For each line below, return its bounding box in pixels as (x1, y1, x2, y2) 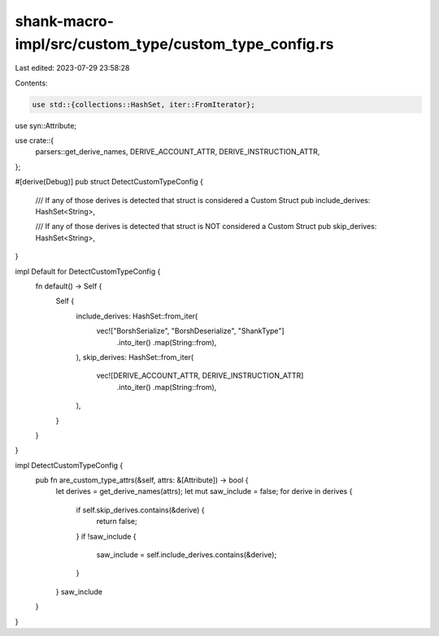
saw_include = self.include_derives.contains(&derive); (96, 550, 277, 560)
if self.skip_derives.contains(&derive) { (76, 504, 205, 515)
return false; (96, 517, 137, 526)
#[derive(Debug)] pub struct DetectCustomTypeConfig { (15, 177, 203, 187)
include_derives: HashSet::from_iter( (76, 311, 198, 321)
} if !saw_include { (76, 531, 137, 541)
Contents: (15, 78, 48, 88)
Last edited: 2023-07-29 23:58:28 (15, 63, 130, 73)
